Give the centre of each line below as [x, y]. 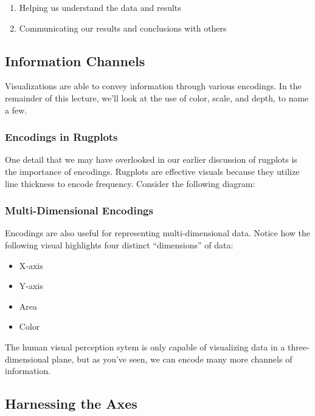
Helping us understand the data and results [100, 7]
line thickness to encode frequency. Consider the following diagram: [130, 183]
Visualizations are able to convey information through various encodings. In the [153, 86]
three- [299, 346]
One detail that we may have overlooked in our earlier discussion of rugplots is [151, 159]
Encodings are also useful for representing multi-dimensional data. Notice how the [158, 233]
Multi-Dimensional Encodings [79, 210]
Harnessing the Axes [71, 404]
